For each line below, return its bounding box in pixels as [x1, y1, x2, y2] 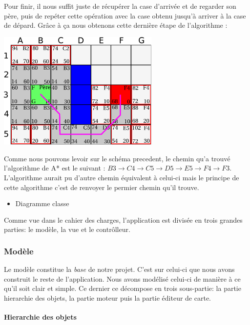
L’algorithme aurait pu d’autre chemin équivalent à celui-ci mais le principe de [4, 172, 239, 183]
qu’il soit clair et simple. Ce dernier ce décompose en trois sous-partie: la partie [4, 283, 241, 293]
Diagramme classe [15, 198, 69, 209]
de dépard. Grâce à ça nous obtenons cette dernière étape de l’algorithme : [4, 20, 228, 30]
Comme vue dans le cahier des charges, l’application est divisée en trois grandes [4, 214, 243, 225]
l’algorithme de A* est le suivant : [4, 163, 105, 173]
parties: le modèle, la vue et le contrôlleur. [4, 224, 130, 234]
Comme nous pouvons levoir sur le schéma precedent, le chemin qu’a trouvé [4, 153, 230, 163]
